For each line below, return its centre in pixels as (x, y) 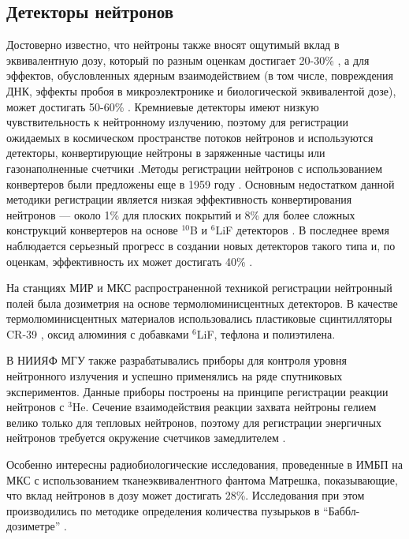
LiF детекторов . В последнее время (302, 230)
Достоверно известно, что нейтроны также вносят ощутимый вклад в (173, 45)
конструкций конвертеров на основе (92, 230)
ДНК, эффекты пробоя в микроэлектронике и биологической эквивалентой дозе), (201, 90)
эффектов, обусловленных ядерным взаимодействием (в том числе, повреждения (200, 75)
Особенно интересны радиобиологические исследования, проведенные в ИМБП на (204, 464)
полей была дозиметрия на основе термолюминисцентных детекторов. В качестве (202, 303)
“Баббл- (341, 510)
